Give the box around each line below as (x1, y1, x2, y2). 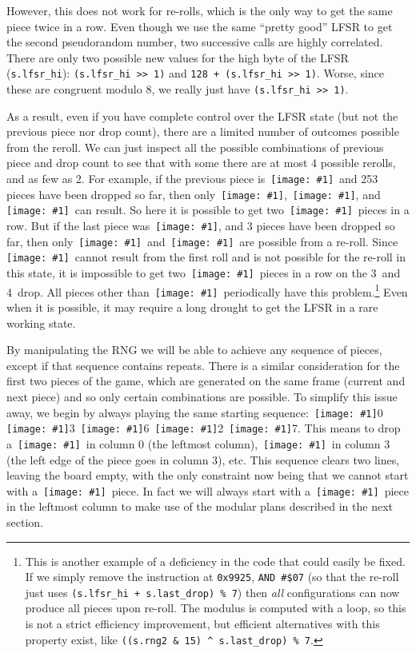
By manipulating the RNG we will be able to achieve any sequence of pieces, (6, 341, 382, 358)
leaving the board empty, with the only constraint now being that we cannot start (6, 467, 409, 484)
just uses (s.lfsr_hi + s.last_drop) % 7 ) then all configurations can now (25, 583, 400, 600)
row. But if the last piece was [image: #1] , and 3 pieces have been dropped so (6, 217, 395, 234)
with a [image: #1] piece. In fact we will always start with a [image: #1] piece (6, 482, 409, 499)
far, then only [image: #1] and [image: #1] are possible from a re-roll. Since (6, 233, 398, 249)
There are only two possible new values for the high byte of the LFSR (6, 49, 349, 66)
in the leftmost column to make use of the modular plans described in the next (6, 498, 393, 515)
